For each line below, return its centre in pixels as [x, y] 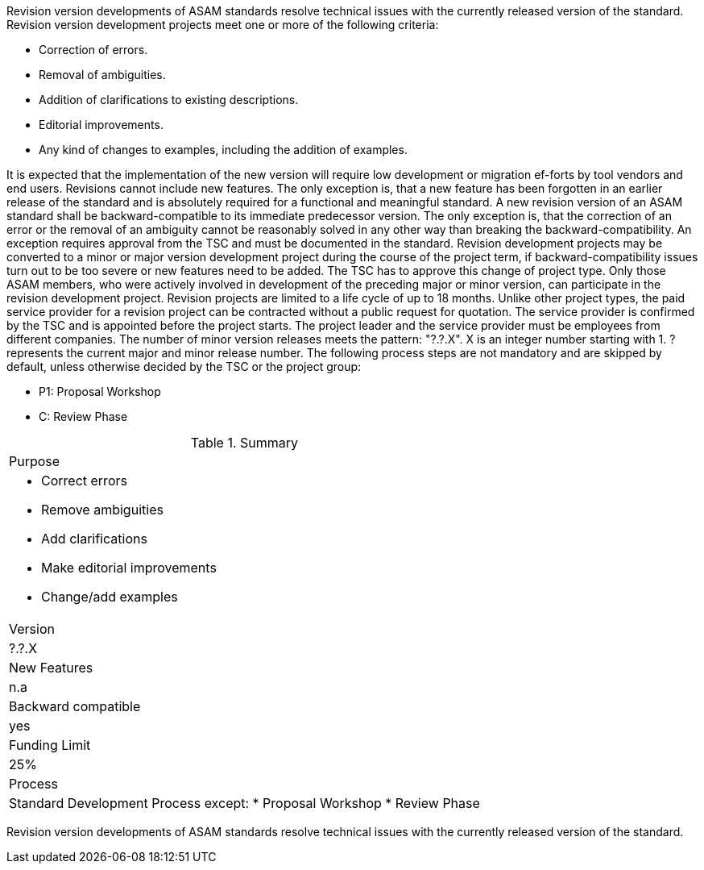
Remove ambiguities [102, 510]
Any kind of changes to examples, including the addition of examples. [223, 150]
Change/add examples [110, 597]
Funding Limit [50, 745]
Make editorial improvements [129, 568]
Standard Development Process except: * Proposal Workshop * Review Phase [244, 803]
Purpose [35, 461]
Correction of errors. [93, 50]
